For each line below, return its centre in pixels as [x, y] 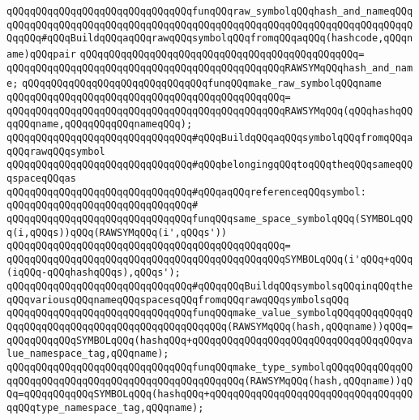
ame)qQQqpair [41, 54]
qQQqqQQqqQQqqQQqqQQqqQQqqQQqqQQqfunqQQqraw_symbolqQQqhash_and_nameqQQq [210, 11]
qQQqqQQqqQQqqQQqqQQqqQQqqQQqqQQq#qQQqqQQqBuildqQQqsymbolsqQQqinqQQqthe [210, 287]
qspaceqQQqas [41, 178]
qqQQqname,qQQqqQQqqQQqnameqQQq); [100, 124]
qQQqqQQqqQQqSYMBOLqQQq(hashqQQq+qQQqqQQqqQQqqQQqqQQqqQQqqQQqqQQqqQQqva [210, 340]
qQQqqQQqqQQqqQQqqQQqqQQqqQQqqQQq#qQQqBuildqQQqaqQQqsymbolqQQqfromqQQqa [210, 137]
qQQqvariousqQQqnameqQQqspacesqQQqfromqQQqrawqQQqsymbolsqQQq [178, 300]
